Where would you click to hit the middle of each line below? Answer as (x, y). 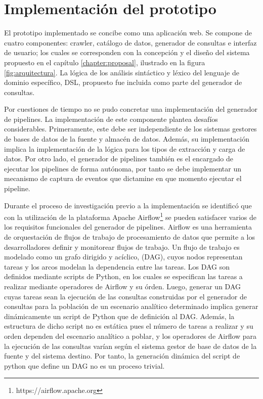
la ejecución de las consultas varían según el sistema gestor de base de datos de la (130, 346)
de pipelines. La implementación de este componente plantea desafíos (111, 119)
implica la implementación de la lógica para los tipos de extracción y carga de (125, 148)
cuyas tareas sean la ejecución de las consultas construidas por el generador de (125, 296)
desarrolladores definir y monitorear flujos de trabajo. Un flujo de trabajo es (122, 247)
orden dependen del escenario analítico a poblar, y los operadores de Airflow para (130, 336)
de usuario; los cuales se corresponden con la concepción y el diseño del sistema (127, 52)
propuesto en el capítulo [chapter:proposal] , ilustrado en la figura (105, 62)
